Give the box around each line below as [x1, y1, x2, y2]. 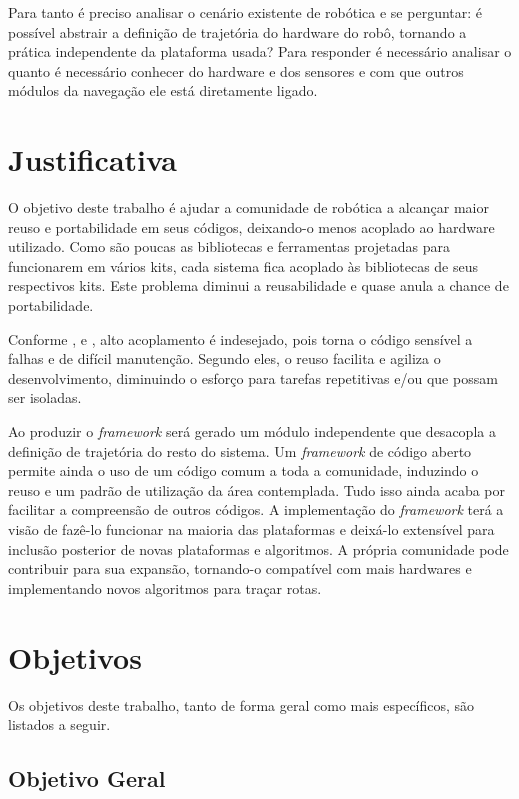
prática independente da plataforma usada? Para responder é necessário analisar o [8, 41, 512, 62]
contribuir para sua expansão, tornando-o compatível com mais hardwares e [8, 558, 472, 579]
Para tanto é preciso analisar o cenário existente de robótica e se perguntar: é [8, 2, 483, 22]
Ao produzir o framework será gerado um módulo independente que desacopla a [8, 421, 496, 442]
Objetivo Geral [8, 763, 166, 794]
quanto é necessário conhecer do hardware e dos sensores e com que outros [8, 60, 464, 81]
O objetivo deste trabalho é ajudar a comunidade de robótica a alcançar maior [8, 197, 489, 218]
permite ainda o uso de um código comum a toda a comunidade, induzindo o [8, 460, 479, 481]
